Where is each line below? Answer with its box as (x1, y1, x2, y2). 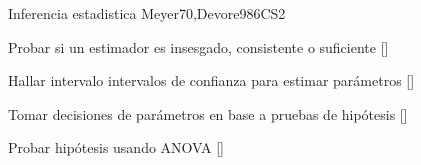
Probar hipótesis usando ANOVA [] (8, 137, 224, 158)
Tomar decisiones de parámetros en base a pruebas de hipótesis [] (8, 103, 408, 124)
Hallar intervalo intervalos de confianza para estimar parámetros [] (8, 70, 415, 91)
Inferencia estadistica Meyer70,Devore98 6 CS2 (8, 3, 286, 23)
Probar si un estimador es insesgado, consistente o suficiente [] (8, 36, 389, 57)
